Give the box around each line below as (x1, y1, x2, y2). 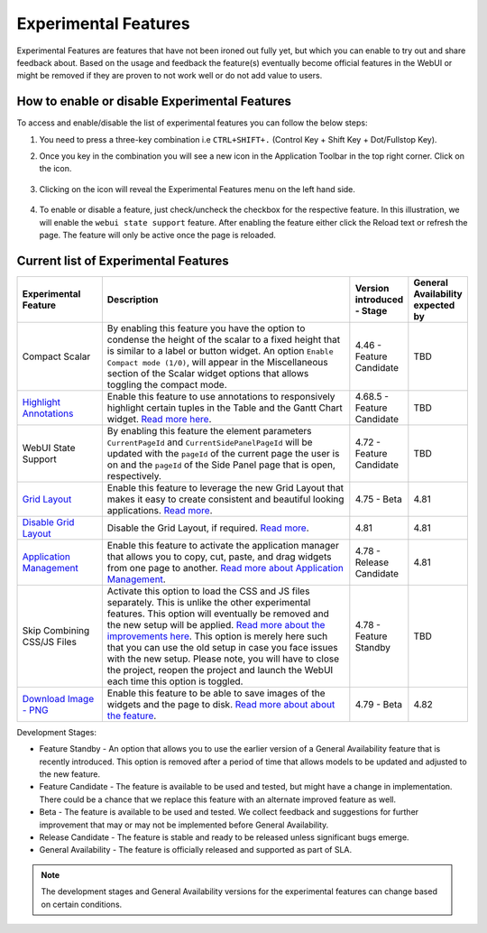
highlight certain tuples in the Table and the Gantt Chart (106, 402, 343, 414)
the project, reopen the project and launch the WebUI (106, 663, 334, 676)
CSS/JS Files (22, 635, 77, 648)
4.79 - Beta (354, 697, 403, 710)
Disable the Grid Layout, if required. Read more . (106, 522, 309, 534)
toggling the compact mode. (106, 378, 227, 391)
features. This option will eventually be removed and (106, 607, 329, 620)
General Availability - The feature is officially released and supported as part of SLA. (39, 845, 352, 855)
